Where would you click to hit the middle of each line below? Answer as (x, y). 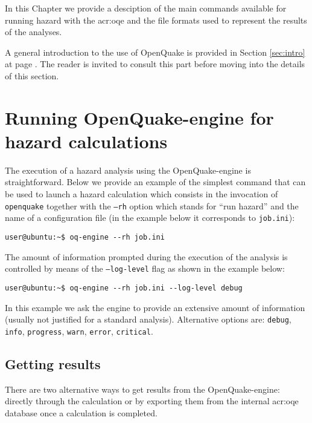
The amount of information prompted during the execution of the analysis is (146, 256)
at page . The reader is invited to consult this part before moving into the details (155, 64)
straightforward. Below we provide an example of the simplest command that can (155, 182)
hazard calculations (86, 141)
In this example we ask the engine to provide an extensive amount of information (155, 307)
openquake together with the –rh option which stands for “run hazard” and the (152, 205)
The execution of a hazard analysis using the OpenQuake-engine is (128, 170)
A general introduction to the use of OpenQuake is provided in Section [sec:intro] (155, 52)
